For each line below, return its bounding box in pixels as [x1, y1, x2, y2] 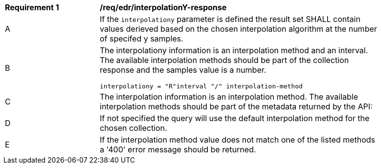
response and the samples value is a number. [100, 65, 267, 75]
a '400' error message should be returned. [100, 145, 256, 154]
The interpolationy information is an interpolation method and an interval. [100, 45, 368, 55]
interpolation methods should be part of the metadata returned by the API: [100, 102, 373, 111]
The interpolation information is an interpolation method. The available [100, 92, 359, 102]
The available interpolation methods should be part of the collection [100, 55, 349, 65]
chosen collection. [100, 123, 167, 133]
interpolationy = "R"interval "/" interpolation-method [100, 83, 303, 90]
